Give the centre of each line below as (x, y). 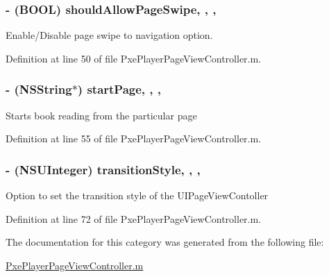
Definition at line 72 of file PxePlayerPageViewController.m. (134, 218)
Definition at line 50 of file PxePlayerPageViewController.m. (134, 58)
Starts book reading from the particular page (101, 115)
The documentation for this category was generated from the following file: (165, 242)
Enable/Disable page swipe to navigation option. (109, 35)
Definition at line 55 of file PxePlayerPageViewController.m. (134, 138)
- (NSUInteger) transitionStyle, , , (103, 169)
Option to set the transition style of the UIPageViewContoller (137, 195)
